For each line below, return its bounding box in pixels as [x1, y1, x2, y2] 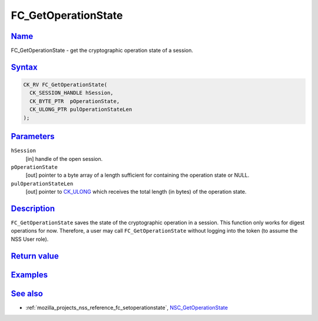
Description [11, 203, 55, 213]
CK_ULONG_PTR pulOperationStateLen [29, 106, 132, 113]
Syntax [11, 62, 38, 72]
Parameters [11, 131, 55, 141]
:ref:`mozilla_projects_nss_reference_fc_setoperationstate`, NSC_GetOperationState [25, 304, 228, 311]
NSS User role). [11, 236, 49, 243]
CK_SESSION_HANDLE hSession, [29, 90, 114, 97]
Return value [11, 251, 59, 261]
